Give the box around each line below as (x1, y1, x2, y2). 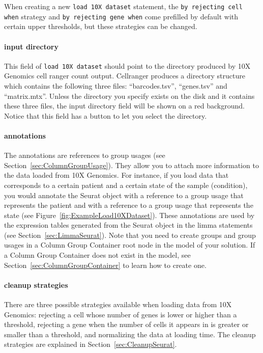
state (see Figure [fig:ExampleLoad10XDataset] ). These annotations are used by (4, 209, 255, 220)
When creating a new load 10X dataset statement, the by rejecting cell (4, 1, 243, 11)
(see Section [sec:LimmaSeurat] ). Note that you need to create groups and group (4, 229, 256, 240)
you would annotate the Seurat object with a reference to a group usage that (4, 189, 244, 200)
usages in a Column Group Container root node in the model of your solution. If (4, 239, 255, 250)
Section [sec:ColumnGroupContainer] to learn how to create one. (4, 259, 207, 270)
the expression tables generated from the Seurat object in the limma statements (4, 220, 253, 230)
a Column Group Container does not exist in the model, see (4, 250, 191, 260)
